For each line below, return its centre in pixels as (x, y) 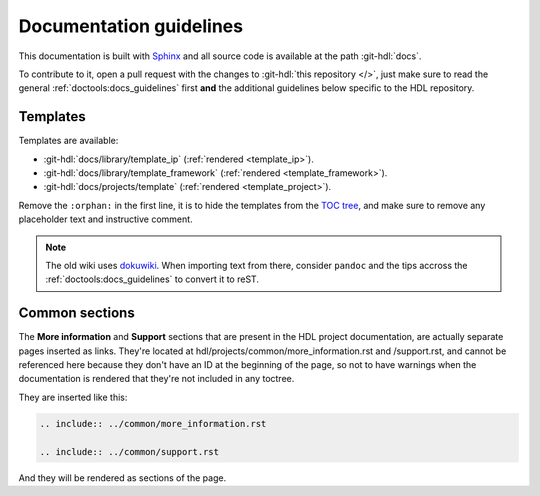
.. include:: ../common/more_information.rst (153, 423)
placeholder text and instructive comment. (106, 219)
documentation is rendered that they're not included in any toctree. (156, 379)
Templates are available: (68, 141)
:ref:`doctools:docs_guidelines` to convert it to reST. (152, 279)
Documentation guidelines (131, 26)
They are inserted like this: (73, 397)
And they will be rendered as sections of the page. (122, 477)
